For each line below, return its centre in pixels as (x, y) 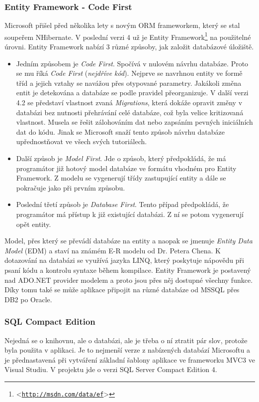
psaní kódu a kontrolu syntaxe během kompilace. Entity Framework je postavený (128, 270)
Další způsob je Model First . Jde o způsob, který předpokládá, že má (121, 158)
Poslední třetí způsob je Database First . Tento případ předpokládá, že (123, 204)
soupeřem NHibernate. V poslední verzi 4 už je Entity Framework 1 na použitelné (128, 36)
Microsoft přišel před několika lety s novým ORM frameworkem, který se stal (122, 25)
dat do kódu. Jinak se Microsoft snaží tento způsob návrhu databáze (120, 131)
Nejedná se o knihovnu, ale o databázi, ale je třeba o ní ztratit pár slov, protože (126, 340)
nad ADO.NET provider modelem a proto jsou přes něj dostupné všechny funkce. (129, 280)
